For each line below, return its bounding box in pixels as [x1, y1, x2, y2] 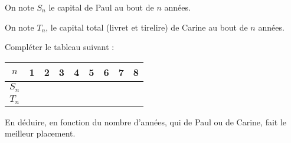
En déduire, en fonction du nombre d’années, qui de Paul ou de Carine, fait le [5, 115, 287, 128]
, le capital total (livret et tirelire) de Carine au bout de [45, 21, 248, 33]
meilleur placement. [5, 127, 76, 139]
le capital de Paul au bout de [48, 1, 154, 13]
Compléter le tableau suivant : [5, 41, 115, 53]
